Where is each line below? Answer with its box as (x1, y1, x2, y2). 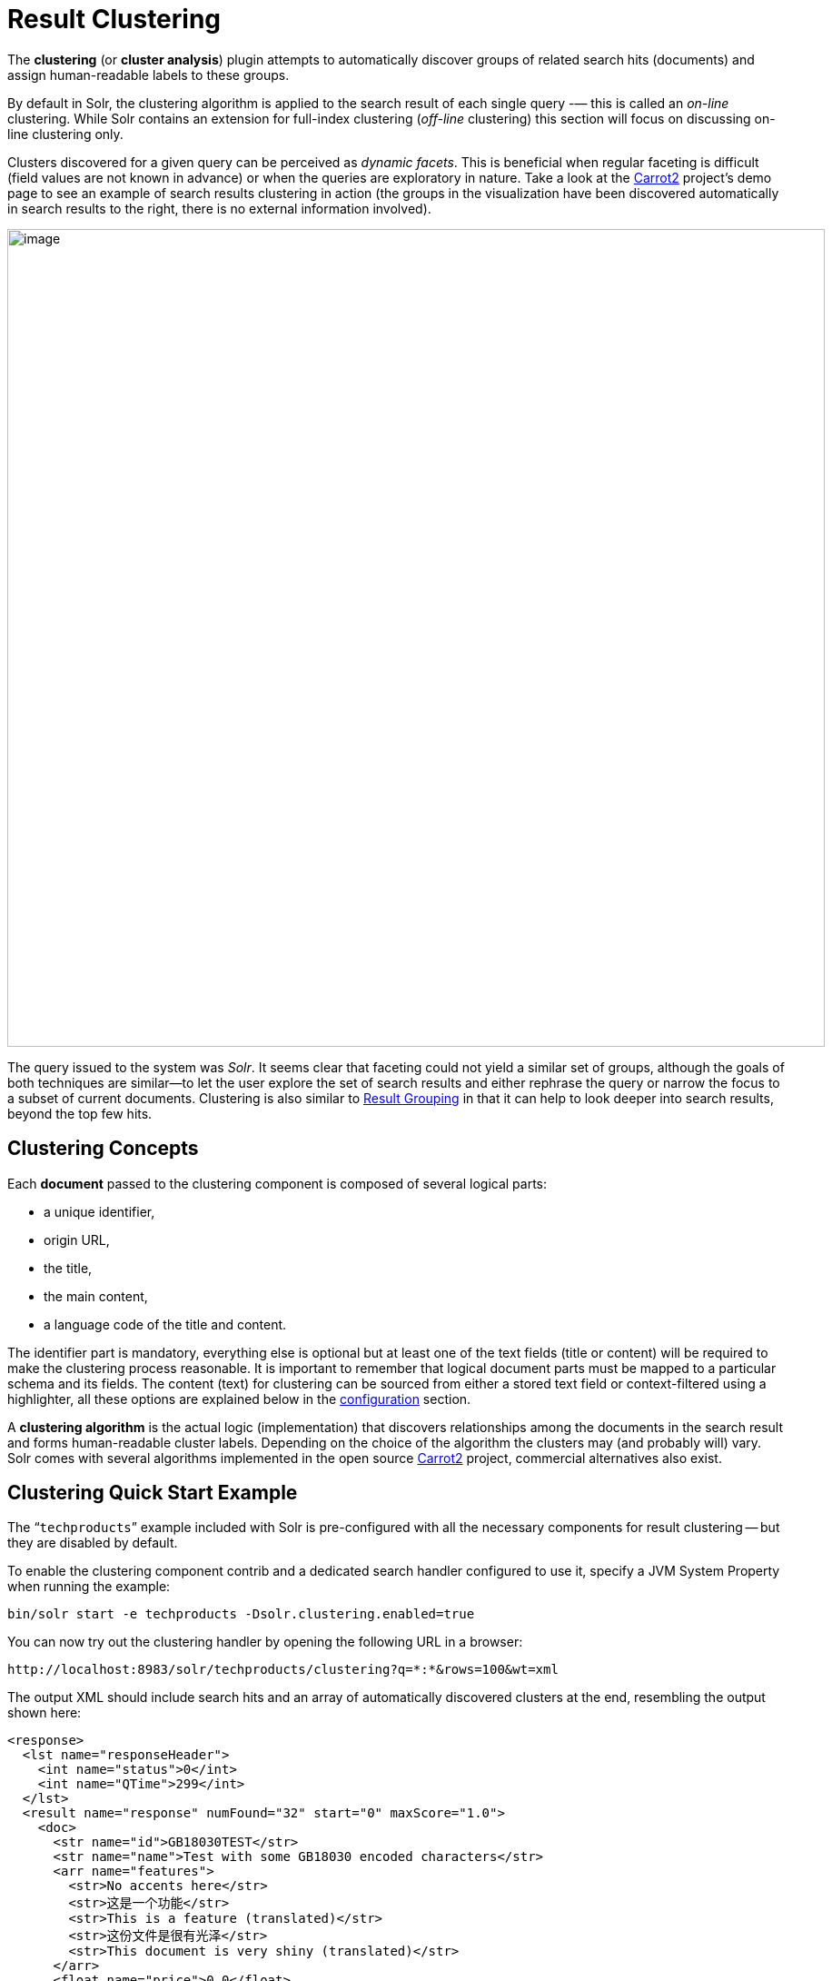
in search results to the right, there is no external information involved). (7, 200, 431, 216)
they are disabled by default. (7, 1535, 178, 1551)
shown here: (7, 1705, 82, 1721)
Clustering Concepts (7, 1137, 199, 1160)
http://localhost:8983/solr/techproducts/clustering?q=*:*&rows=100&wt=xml (7, 1662, 559, 1677)
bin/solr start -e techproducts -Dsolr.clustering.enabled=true (7, 1607, 475, 1622)
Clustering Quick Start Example (7, 1481, 298, 1505)
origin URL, (44, 1231, 110, 1248)
